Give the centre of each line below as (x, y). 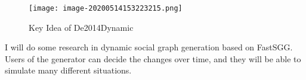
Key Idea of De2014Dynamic (81, 27)
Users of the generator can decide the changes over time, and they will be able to (153, 58)
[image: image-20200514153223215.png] (106, 8)
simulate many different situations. (68, 70)
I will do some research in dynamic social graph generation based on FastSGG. (149, 47)
